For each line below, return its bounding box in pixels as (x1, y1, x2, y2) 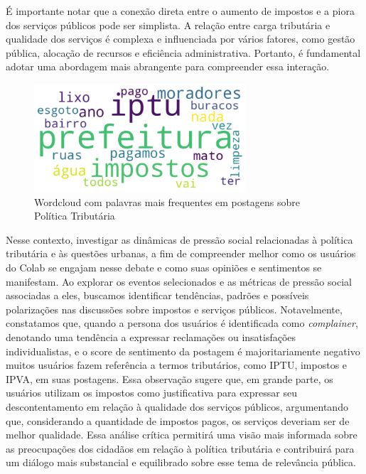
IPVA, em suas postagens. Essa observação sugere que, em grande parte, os (6, 371, 333, 386)
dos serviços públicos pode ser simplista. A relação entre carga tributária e (6, 17, 330, 32)
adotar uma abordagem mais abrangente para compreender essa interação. (6, 59, 330, 74)
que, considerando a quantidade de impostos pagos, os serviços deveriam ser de (6, 413, 350, 428)
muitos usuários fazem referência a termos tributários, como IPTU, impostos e (6, 357, 348, 372)
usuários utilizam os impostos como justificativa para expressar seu (6, 385, 297, 400)
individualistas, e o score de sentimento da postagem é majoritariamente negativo (6, 343, 360, 358)
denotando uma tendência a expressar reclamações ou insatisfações (6, 330, 296, 345)
